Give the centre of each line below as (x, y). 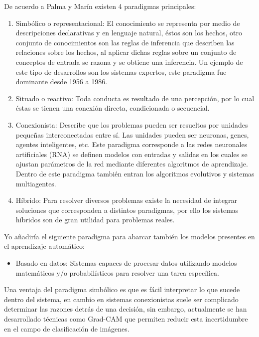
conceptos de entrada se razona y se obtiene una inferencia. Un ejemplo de (129, 62)
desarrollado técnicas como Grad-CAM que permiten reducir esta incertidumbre (126, 319)
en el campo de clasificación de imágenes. (67, 328)
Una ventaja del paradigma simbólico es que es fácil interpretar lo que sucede (122, 289)
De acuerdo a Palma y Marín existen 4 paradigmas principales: (100, 6)
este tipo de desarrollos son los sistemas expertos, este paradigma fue (121, 72)
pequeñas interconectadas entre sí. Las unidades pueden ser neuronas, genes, (132, 134)
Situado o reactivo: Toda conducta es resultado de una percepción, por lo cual (135, 98)
